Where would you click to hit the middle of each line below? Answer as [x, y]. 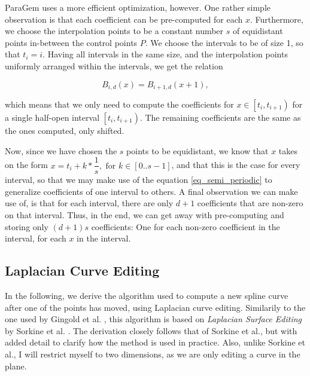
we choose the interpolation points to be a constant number [114, 31]
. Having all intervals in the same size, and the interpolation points [165, 54]
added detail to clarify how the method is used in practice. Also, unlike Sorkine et [155, 342]
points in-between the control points [71, 42]
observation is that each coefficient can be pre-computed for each [124, 19]
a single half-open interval [52, 117]
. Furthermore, [276, 19]
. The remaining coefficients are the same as [220, 117]
